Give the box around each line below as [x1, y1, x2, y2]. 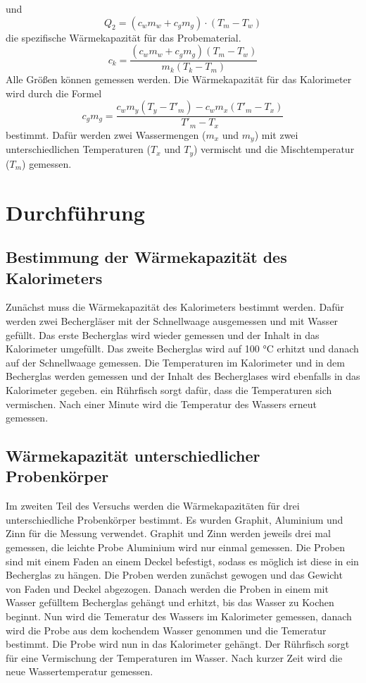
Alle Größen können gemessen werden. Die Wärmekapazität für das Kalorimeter [6, 72, 352, 87]
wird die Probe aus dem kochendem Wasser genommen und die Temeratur [6, 622, 327, 637]
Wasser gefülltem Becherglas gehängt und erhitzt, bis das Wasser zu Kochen [6, 595, 334, 610]
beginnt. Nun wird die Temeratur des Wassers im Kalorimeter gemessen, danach [6, 609, 352, 624]
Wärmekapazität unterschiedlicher [6, 445, 260, 467]
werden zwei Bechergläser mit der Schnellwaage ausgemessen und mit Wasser [6, 313, 339, 328]
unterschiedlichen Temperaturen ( [6, 142, 151, 156]
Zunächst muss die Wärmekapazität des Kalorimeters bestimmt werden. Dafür [6, 300, 344, 314]
